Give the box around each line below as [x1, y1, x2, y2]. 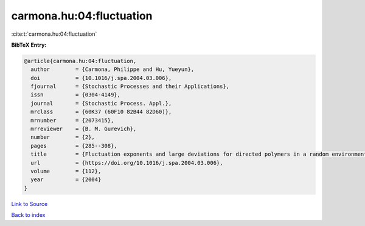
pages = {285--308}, [30, 142, 118, 149]
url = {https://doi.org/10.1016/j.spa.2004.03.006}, [30, 159, 223, 166]
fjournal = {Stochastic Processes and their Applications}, [30, 83, 230, 90]
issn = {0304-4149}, [30, 91, 121, 98]
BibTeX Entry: [11, 41, 47, 48]
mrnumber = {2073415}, [30, 117, 114, 124]
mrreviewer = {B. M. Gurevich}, [30, 125, 137, 133]
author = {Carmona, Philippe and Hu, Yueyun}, [30, 66, 195, 73]
